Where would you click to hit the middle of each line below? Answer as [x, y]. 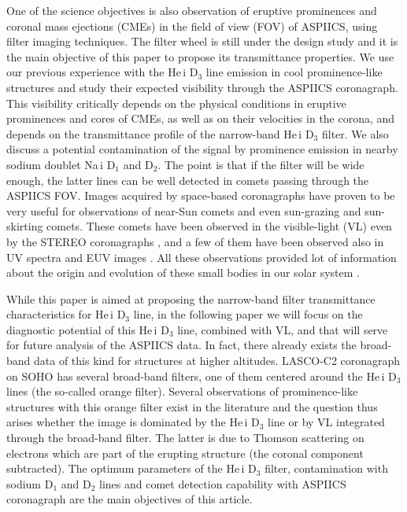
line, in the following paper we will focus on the [248, 314]
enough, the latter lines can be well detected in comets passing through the [188, 180]
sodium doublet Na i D [61, 164]
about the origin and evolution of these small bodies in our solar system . [183, 273]
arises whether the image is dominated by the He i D [133, 422]
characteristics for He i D [66, 314]
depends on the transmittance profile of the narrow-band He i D [160, 133]
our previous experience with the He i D [102, 72]
